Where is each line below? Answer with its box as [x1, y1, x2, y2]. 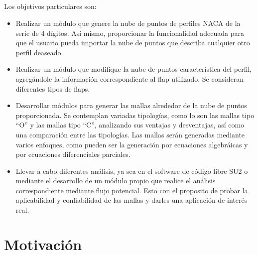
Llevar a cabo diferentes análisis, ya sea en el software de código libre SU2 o [15, 165, 248, 176]
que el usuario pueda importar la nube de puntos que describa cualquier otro [15, 37, 250, 48]
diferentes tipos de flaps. [15, 83, 90, 94]
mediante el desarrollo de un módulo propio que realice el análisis [15, 175, 216, 186]
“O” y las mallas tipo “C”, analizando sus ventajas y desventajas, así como [15, 120, 245, 130]
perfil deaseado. [15, 47, 63, 57]
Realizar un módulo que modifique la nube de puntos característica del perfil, [15, 64, 252, 74]
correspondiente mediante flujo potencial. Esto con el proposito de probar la [15, 185, 248, 195]
